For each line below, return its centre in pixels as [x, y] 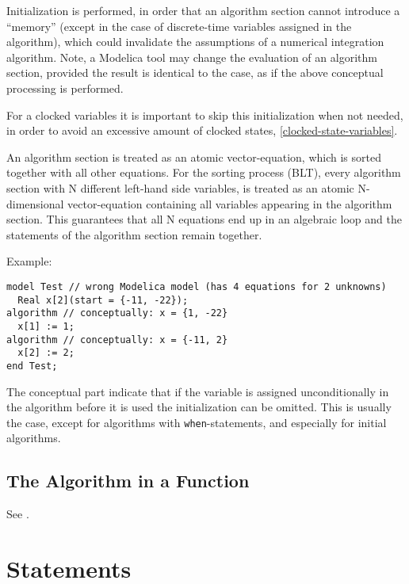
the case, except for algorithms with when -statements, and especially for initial [197, 422]
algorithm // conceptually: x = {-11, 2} [117, 340]
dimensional [35, 203]
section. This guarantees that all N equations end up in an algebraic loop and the [204, 219]
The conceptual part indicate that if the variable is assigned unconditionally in [198, 391]
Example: [29, 261]
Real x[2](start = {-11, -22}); [103, 300]
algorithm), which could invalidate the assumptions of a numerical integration [195, 42]
